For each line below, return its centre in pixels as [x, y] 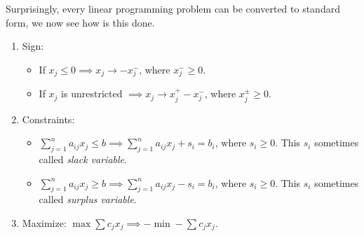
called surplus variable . [88, 199]
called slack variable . [83, 159]
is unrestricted [92, 93]
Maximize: [44, 223]
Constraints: [48, 119]
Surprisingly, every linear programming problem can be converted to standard [173, 8]
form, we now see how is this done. [80, 22]
